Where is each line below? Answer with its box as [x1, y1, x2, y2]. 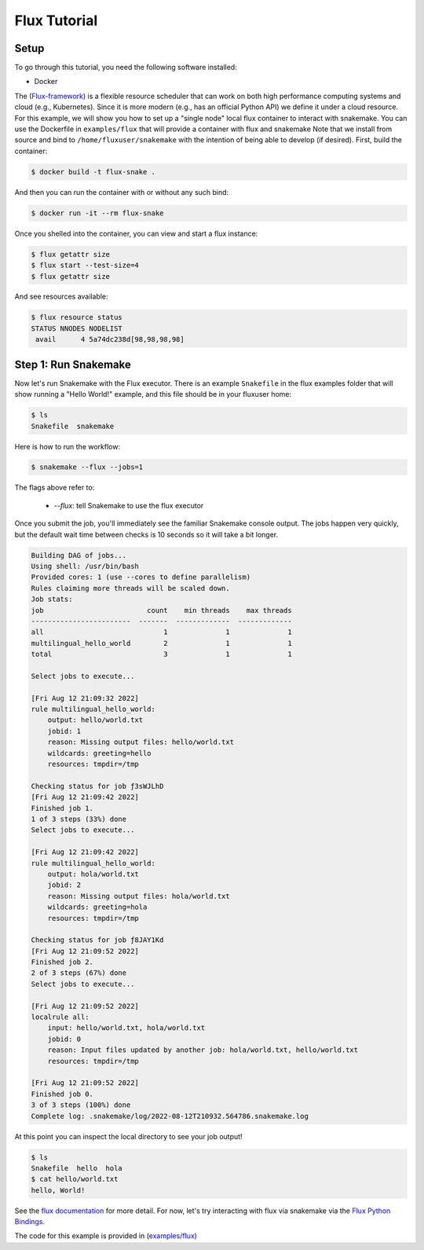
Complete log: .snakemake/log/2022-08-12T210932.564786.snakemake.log [31, 1112, 309, 1120]
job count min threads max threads [31, 606, 292, 614]
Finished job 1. [31, 804, 94, 812]
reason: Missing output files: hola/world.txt [47, 892, 231, 900]
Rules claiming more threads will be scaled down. [31, 584, 231, 592]
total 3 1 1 [31, 650, 292, 659]
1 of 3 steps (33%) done [31, 815, 127, 823]
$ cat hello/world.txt [31, 1175, 119, 1184]
